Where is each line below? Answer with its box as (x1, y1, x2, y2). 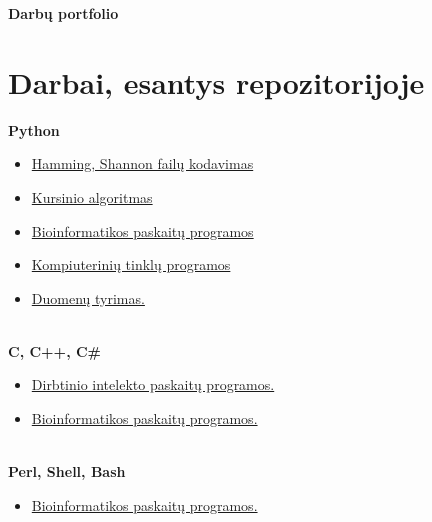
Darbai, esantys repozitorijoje (8, 61, 425, 102)
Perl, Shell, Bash (8, 461, 126, 482)
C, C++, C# (8, 340, 102, 361)
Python (8, 119, 60, 140)
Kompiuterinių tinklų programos (31, 254, 231, 275)
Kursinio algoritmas (31, 186, 153, 207)
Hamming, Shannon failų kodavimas (31, 153, 254, 174)
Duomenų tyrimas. (31, 287, 145, 308)
